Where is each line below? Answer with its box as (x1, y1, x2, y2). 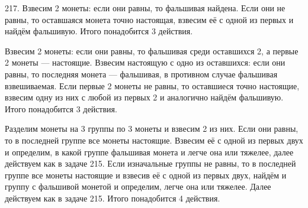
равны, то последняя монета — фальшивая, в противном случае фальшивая (5, 67, 278, 80)
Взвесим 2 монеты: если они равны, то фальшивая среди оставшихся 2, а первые (5, 44, 299, 57)
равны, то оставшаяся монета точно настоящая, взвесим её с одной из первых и (5, 13, 294, 25)
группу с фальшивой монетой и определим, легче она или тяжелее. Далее (5, 180, 271, 193)
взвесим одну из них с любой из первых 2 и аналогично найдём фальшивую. (5, 91, 284, 103)
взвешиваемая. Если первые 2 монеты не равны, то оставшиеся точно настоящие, (5, 79, 300, 92)
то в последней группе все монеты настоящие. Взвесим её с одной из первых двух (5, 134, 303, 146)
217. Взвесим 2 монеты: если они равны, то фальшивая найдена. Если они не (5, 2, 285, 14)
